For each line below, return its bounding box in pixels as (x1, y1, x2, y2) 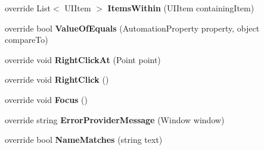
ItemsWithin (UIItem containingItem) (107, 2, 254, 14)
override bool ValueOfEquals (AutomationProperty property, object (5, 21, 260, 34)
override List (5, 2, 51, 14)
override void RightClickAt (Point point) (5, 53, 161, 65)
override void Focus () (5, 93, 88, 105)
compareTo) (5, 33, 48, 46)
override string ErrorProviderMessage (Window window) (5, 113, 225, 126)
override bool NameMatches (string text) (5, 133, 163, 146)
